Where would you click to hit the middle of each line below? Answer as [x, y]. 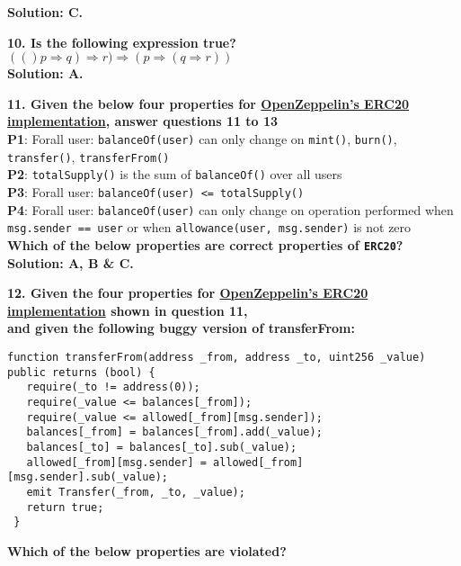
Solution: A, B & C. [71, 262]
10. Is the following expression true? [122, 42]
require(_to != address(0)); [113, 387]
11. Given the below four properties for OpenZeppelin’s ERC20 [208, 103]
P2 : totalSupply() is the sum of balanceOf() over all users [175, 174]
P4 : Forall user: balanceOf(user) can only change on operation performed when [230, 209]
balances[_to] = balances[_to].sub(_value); [162, 447]
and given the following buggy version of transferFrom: [181, 328]
